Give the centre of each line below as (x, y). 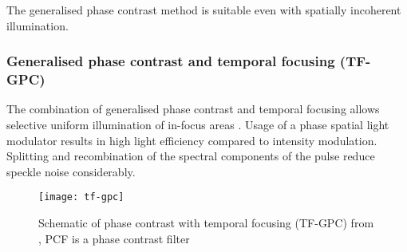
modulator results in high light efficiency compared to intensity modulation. (192, 140)
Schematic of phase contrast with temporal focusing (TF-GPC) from (206, 222)
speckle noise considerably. (71, 171)
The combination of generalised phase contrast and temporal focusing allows (193, 109)
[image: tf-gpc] (81, 197)
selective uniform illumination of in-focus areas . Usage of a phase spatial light (198, 124)
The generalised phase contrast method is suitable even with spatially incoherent (204, 10)
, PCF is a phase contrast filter (114, 238)
